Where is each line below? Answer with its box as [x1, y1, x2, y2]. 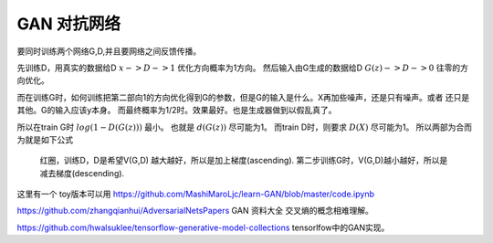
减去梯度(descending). [39, 167, 125, 178]
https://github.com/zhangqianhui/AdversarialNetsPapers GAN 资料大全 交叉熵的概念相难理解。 [16, 206, 373, 217]
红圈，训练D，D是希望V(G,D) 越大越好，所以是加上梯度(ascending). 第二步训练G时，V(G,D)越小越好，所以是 [39, 155, 448, 166]
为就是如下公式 [16, 133, 73, 145]
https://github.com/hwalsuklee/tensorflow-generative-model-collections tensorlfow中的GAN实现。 [16, 222, 390, 233]
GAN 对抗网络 [16, 14, 121, 34]
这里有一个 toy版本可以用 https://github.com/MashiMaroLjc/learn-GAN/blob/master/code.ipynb [16, 188, 374, 200]
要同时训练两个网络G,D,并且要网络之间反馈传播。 [16, 46, 201, 57]
